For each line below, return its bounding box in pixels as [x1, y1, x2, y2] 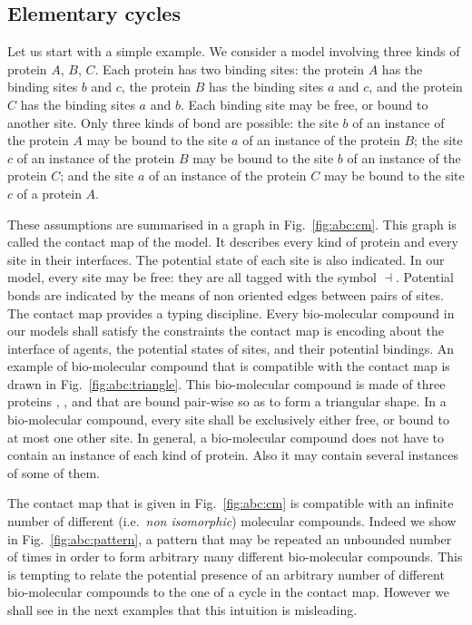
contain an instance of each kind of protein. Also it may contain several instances [7, 445, 459, 464]
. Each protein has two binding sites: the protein [94, 59, 365, 78]
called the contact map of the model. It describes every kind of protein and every [7, 232, 458, 251]
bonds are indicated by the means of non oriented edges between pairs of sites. [7, 285, 444, 304]
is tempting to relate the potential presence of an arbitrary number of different [7, 564, 445, 583]
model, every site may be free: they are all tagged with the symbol [7, 268, 378, 287]
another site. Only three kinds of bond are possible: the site [7, 112, 339, 132]
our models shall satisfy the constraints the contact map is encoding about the [7, 321, 444, 340]
